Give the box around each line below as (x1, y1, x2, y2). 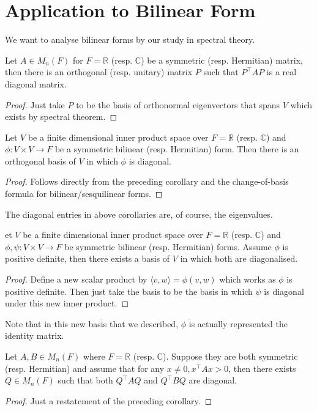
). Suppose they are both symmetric (163, 350, 298, 362)
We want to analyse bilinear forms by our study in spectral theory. (5, 33, 255, 46)
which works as (219, 273, 276, 286)
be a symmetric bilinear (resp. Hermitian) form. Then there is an (54, 143, 299, 155)
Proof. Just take (5, 98, 65, 111)
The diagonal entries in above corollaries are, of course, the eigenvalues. (5, 207, 273, 220)
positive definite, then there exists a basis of (5, 252, 170, 265)
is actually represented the (188, 317, 288, 330)
